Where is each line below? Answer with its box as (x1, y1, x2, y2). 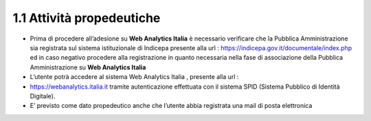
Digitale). (30, 91, 56, 100)
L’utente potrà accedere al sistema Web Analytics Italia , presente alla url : (30, 73, 239, 81)
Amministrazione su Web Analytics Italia (30, 63, 146, 71)
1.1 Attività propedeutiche (12, 10, 161, 25)
